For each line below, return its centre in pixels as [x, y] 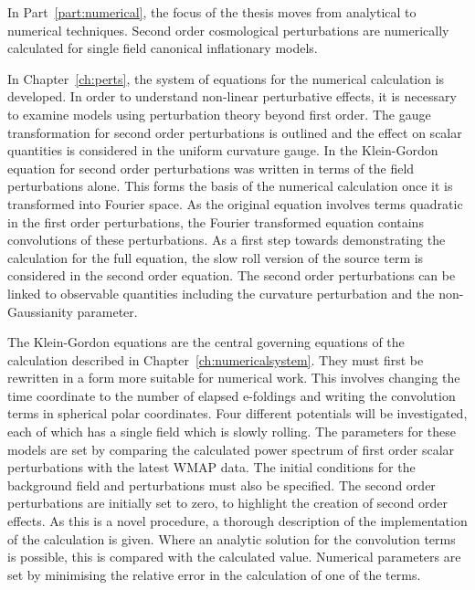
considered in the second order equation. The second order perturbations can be [232, 275]
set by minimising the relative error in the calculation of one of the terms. [214, 574]
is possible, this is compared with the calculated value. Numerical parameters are [234, 557]
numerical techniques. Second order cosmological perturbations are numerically [228, 30]
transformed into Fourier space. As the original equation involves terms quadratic [235, 203]
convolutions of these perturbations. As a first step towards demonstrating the [227, 240]
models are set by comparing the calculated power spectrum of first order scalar [231, 449]
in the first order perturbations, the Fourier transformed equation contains [216, 221]
